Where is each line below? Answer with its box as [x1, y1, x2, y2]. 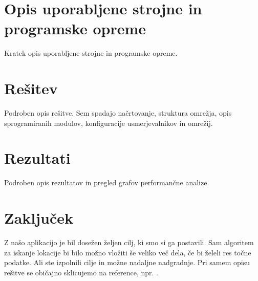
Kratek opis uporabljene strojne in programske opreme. [4, 48, 178, 58]
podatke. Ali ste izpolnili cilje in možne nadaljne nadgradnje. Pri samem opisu [4, 257, 250, 268]
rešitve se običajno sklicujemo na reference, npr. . [4, 267, 158, 277]
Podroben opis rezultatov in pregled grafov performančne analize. [4, 177, 209, 188]
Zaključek [4, 207, 74, 228]
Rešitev [4, 78, 58, 99]
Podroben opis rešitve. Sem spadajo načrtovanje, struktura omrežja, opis [4, 107, 232, 118]
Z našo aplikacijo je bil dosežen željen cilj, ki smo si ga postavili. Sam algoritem [4, 237, 254, 248]
